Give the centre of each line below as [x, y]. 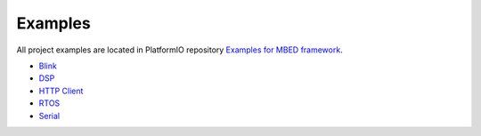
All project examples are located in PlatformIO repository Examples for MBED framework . [179, 50]
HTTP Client [61, 91]
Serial [49, 116]
